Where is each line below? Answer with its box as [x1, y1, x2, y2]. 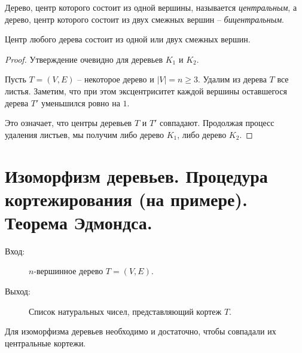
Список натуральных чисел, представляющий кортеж [29, 305, 222, 317]
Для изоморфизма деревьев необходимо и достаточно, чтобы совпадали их [5, 325, 276, 337]
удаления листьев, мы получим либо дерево [5, 128, 164, 140]
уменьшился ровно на [41, 96, 120, 109]
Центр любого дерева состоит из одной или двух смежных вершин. [5, 33, 251, 45]
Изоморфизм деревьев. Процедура [5, 163, 268, 188]
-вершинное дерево [33, 265, 103, 277]
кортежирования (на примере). [5, 186, 248, 211]
